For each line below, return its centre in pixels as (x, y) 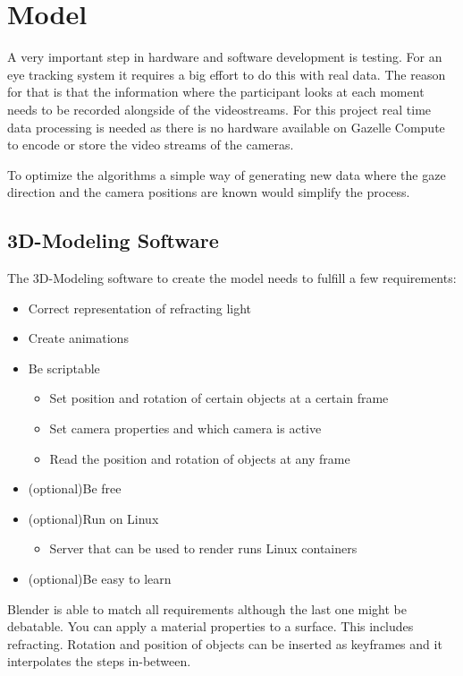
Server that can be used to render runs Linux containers (203, 548)
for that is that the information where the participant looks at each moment (216, 92)
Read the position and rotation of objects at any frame (200, 458)
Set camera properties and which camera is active (185, 428)
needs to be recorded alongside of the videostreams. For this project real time (219, 109)
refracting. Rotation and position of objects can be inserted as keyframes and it (225, 643)
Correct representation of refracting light (140, 308)
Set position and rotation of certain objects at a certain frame (219, 398)
